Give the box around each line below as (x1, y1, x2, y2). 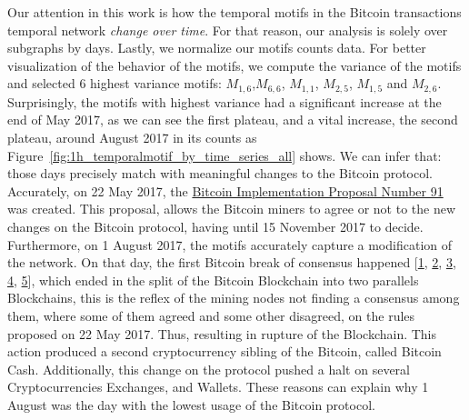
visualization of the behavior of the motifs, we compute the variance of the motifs (7, 55, 462, 75)
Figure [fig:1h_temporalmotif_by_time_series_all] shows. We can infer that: (7, 145, 442, 165)
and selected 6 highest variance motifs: (7, 74, 222, 93)
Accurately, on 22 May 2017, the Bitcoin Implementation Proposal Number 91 (7, 181, 444, 200)
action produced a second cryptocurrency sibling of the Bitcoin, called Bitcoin (7, 342, 442, 361)
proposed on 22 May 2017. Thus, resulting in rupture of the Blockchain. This (7, 324, 437, 343)
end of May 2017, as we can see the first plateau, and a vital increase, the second (7, 110, 458, 129)
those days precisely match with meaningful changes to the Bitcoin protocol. (7, 164, 434, 183)
